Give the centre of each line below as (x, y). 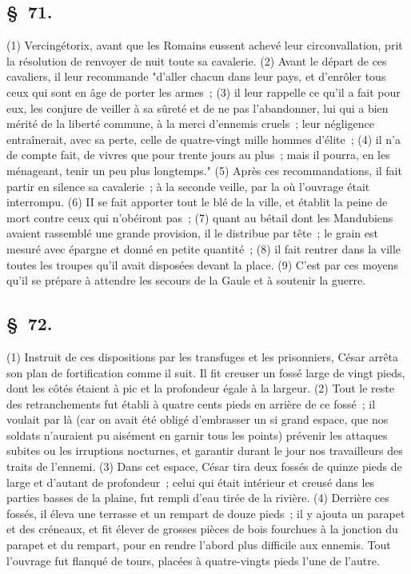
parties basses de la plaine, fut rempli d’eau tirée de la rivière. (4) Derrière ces (198, 498)
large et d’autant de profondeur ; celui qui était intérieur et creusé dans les (191, 482)
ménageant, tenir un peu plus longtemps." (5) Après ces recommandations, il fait (204, 170)
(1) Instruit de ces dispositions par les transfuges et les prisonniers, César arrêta (203, 356)
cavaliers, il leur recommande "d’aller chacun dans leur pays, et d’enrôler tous (196, 76)
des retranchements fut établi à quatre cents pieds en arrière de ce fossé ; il (191, 403)
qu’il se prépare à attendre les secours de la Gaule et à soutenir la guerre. (186, 280)
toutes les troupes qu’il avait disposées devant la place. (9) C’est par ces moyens (202, 264)
